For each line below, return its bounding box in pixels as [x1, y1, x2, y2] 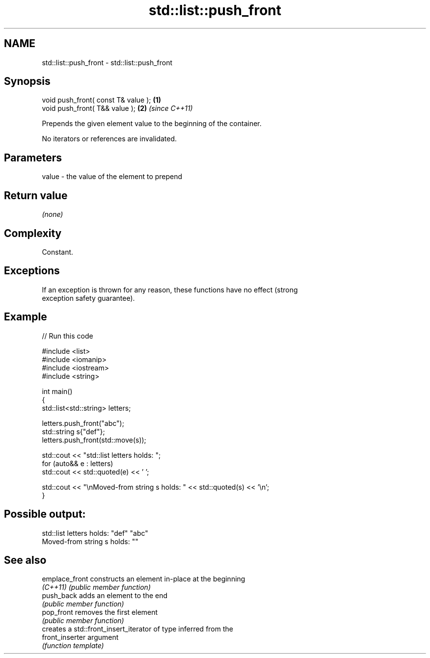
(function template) [42, 641, 104, 650]
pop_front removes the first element [42, 608, 158, 617]
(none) [42, 210, 63, 219]
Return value [4, 189, 68, 202]
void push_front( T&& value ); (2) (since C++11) [42, 104, 193, 113]
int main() [42, 387, 73, 395]
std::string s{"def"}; [42, 427, 105, 436]
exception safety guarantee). [42, 293, 135, 302]
